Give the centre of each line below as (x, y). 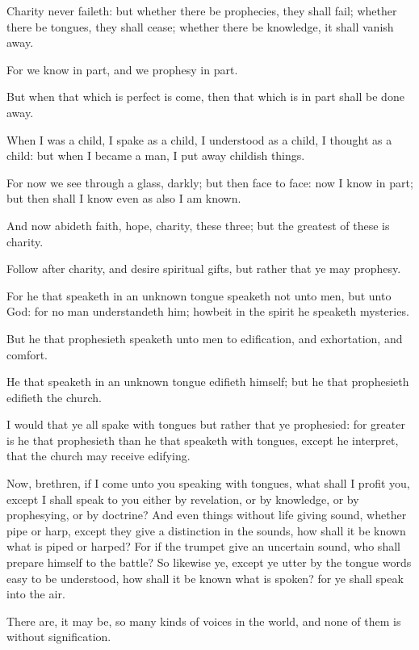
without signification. (59, 637)
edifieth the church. (54, 397)
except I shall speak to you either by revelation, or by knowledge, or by (183, 499)
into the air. (36, 594)
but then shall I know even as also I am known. (124, 198)
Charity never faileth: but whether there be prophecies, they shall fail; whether (202, 10)
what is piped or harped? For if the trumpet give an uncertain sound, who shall (203, 546)
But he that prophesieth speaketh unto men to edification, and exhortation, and (205, 338)
